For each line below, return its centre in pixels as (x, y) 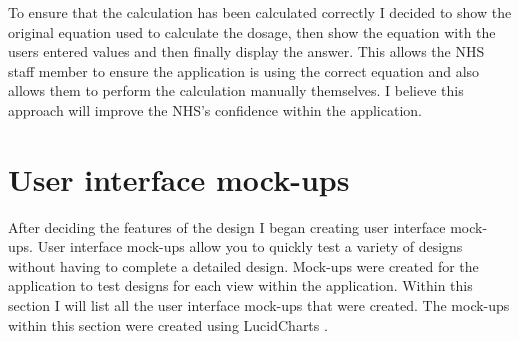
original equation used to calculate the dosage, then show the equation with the (252, 31)
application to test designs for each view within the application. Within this (240, 285)
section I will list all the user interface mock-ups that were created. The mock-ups (259, 305)
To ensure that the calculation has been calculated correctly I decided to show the (260, 12)
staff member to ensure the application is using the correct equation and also (244, 70)
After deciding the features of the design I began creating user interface (227, 226)
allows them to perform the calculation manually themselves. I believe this (236, 90)
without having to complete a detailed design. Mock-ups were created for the (243, 265)
